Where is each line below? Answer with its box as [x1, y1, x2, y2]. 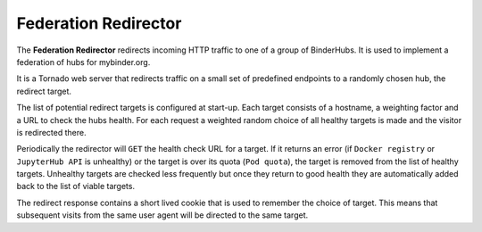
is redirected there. [16, 127, 87, 137]
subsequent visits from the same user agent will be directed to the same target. [16, 210, 308, 220]
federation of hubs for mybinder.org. [16, 56, 151, 67]
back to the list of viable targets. [16, 181, 136, 192]
